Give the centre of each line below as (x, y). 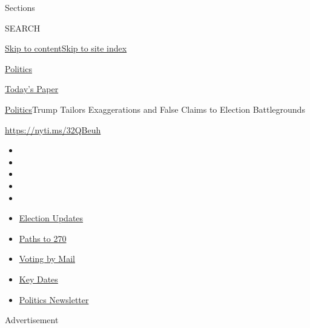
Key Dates (38, 279)
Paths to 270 (43, 238)
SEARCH (23, 28)
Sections (20, 7)
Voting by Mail (47, 259)
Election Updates (51, 218)
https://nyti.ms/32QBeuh (53, 129)
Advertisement (32, 320)
